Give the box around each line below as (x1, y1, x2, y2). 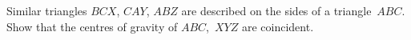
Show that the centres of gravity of (6, 18, 178, 34)
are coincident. (241, 18, 314, 34)
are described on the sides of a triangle (181, 2, 372, 18)
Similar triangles (6, 2, 87, 18)
